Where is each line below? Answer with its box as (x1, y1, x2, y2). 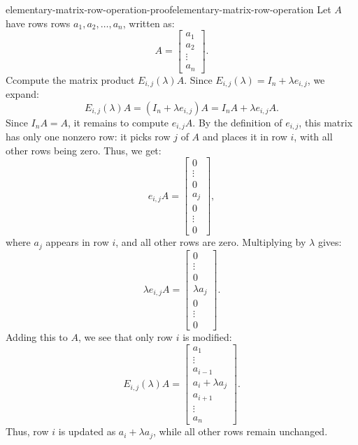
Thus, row (6, 424, 49, 439)
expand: (6, 87, 39, 101)
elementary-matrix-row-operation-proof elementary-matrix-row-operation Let (6, 2, 331, 16)
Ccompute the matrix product (6, 72, 135, 87)
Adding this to (6, 330, 68, 344)
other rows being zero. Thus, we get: (6, 143, 162, 157)
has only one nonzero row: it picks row (6, 129, 171, 144)
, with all (294, 129, 333, 144)
